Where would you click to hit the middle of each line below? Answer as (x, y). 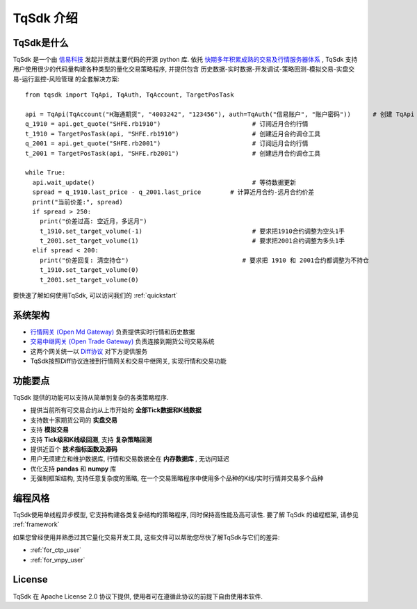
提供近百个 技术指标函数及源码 (74, 449)
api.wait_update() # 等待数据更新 (164, 182)
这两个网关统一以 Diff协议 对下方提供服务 (89, 351)
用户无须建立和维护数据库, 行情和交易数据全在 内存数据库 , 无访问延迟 (130, 459)
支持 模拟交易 (49, 430)
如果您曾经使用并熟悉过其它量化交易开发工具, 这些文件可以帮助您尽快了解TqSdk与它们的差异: (146, 537)
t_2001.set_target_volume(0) (89, 279)
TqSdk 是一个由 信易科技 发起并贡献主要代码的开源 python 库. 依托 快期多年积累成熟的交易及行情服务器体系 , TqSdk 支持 (185, 60)
